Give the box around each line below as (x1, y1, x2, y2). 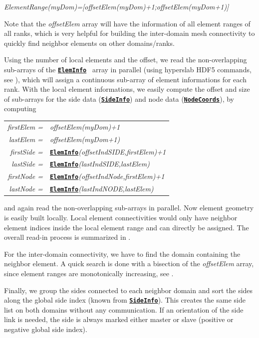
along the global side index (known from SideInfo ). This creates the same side (4, 295, 246, 305)
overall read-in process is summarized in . (4, 232, 131, 242)
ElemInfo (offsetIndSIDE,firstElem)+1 (49, 146, 166, 157)
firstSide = (10, 146, 43, 157)
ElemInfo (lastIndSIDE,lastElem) (49, 159, 150, 169)
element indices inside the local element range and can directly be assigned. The (4, 222, 249, 232)
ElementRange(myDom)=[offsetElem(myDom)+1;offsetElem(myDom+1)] (4, 1, 229, 11)
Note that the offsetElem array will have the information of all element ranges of (4, 18, 251, 28)
